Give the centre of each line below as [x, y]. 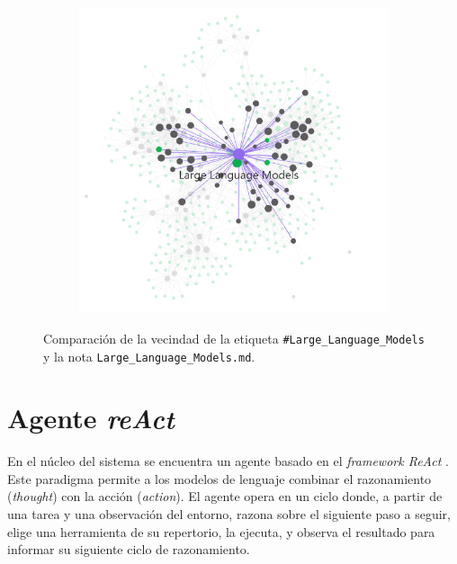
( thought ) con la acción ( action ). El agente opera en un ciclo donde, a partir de [225, 496]
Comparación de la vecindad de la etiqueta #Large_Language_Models [234, 338]
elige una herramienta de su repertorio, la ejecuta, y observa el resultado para [221, 531]
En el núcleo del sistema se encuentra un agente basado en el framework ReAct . [228, 461]
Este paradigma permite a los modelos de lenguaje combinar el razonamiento [220, 478]
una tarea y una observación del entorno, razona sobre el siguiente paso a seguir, [229, 514]
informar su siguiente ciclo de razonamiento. [129, 549]
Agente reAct [91, 418]
